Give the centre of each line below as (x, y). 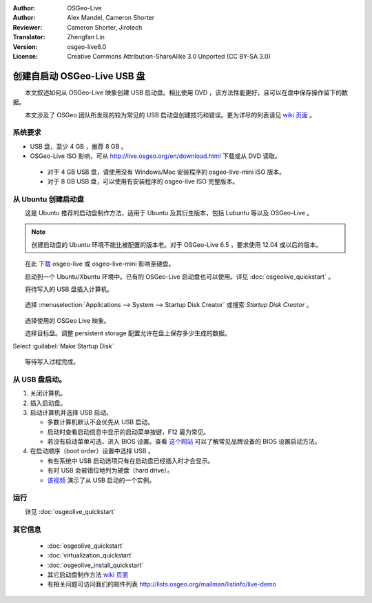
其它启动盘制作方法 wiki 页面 (88, 574)
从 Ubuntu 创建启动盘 (48, 199)
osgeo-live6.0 (87, 47)
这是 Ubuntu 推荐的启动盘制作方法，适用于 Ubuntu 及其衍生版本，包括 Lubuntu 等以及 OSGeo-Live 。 (169, 213)
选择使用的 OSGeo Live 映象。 (67, 320)
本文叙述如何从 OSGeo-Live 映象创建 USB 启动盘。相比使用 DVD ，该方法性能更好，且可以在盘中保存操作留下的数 (186, 92)
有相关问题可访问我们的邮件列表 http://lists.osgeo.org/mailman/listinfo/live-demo (162, 584)
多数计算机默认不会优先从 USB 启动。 (101, 422)
